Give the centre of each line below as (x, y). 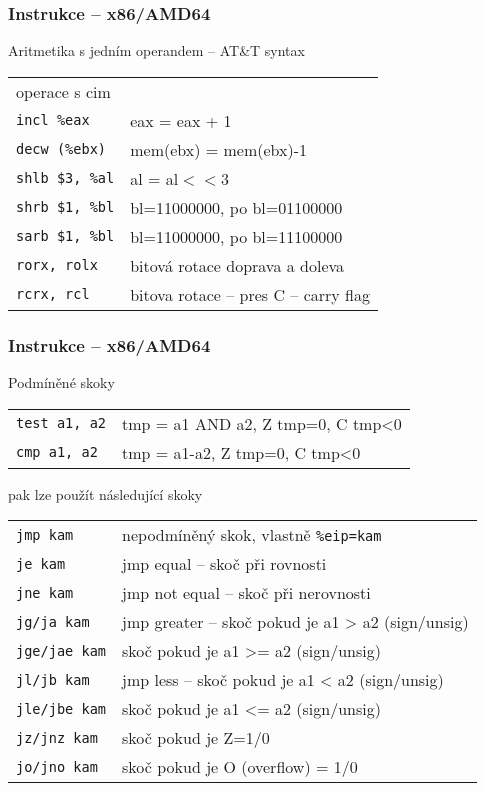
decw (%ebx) (61, 149)
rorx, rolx (57, 265)
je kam (41, 563)
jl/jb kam (53, 679)
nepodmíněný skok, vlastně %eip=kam (252, 535)
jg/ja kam (53, 621)
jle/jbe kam (61, 708)
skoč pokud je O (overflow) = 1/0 (240, 767)
